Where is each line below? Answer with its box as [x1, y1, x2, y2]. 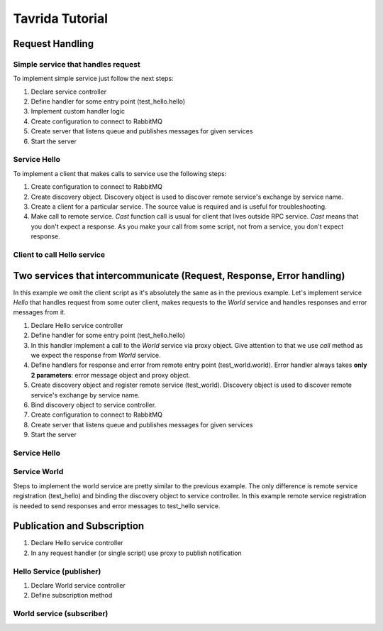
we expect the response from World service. [30, 351, 161, 359]
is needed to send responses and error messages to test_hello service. [13, 501, 221, 510]
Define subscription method [30, 591, 113, 600]
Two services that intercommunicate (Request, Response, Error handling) [13, 270, 345, 282]
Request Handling [13, 38, 94, 50]
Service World [13, 467, 64, 477]
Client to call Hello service [13, 249, 106, 259]
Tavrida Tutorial [13, 11, 109, 26]
